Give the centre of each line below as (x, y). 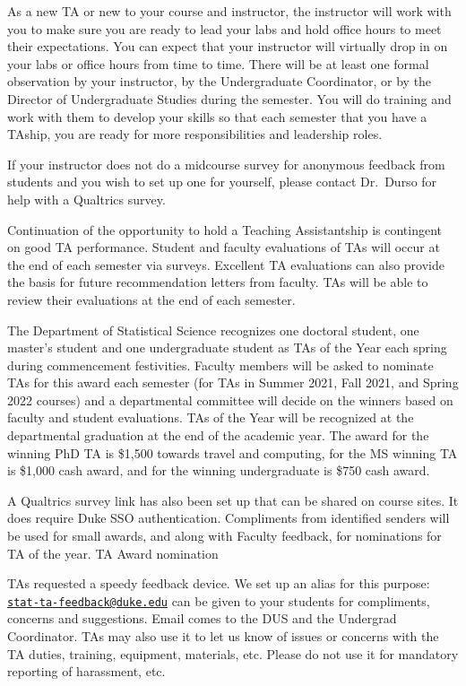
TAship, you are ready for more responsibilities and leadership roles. (195, 134)
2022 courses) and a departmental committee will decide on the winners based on (230, 399)
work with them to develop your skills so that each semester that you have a (217, 116)
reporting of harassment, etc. (86, 671)
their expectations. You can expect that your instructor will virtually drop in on (228, 46)
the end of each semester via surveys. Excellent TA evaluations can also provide (226, 264)
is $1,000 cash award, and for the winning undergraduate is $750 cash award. (219, 470)
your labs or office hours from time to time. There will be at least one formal (218, 63)
